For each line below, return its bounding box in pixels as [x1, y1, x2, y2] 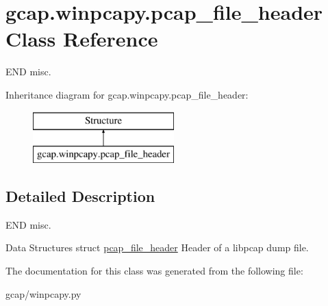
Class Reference [5, 25, 158, 53]
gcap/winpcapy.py [5, 286, 81, 301]
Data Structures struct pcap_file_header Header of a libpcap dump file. [5, 240, 309, 255]
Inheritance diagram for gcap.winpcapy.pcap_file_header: [5, 87, 249, 101]
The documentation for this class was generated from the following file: [5, 264, 303, 278]
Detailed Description [5, 186, 155, 207]
